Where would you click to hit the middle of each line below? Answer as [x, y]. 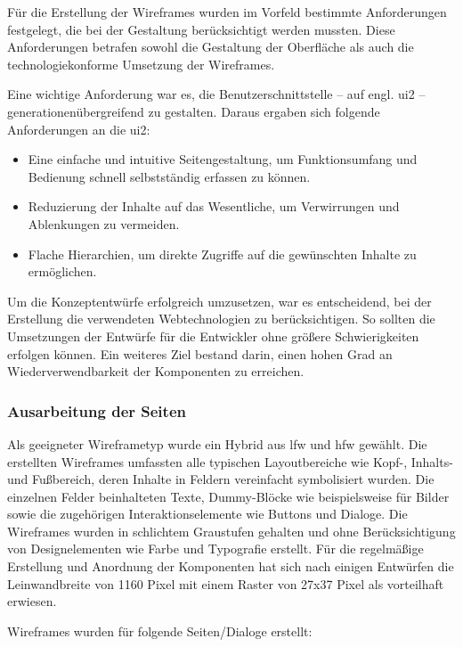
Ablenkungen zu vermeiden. [104, 223]
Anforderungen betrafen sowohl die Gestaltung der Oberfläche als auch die [211, 47]
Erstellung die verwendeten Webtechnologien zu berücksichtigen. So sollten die [221, 319]
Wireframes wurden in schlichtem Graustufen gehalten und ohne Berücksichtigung [231, 531]
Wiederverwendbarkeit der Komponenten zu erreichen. [156, 371]
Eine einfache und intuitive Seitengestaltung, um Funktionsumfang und [223, 159]
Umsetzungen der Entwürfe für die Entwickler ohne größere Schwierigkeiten [213, 336]
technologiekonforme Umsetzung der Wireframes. [141, 64]
